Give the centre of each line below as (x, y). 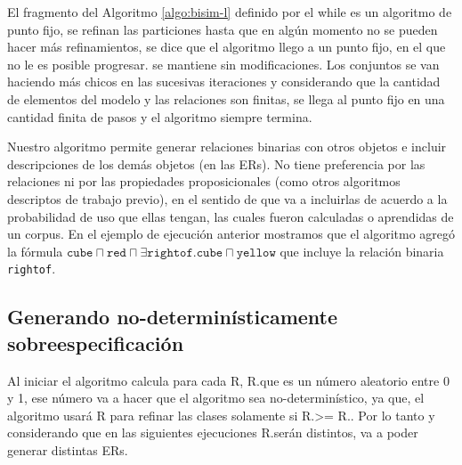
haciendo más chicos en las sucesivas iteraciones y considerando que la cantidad (224, 82)
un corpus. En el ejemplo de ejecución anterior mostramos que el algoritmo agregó (231, 234)
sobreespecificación (96, 343)
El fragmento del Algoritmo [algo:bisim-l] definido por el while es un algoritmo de (230, 12)
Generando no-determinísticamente (173, 317)
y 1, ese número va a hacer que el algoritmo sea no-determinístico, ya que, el (216, 398)
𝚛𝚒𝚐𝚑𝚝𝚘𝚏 (170, 253)
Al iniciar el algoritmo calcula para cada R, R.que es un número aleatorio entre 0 (228, 380)
